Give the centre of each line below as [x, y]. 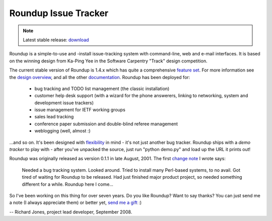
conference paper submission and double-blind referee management [106, 124]
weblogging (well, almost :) [62, 131]
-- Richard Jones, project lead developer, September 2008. [71, 212]
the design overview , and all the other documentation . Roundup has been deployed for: [100, 77]
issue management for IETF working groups [80, 110]
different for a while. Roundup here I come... [67, 184]
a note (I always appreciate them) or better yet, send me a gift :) [76, 203]
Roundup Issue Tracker [59, 13]
